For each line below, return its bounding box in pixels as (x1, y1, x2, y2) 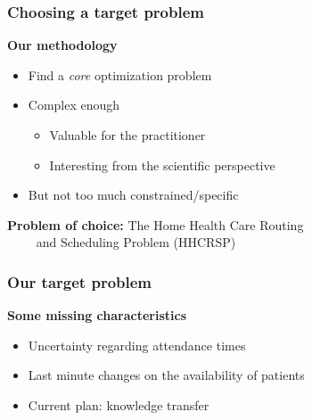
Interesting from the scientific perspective (49, 155, 275, 174)
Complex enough (28, 95, 120, 114)
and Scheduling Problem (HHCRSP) (36, 233, 236, 251)
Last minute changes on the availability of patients (28, 366, 305, 384)
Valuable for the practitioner (49, 126, 206, 144)
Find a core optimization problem (28, 65, 212, 84)
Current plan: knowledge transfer (28, 395, 209, 414)
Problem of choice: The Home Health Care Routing (7, 215, 304, 234)
